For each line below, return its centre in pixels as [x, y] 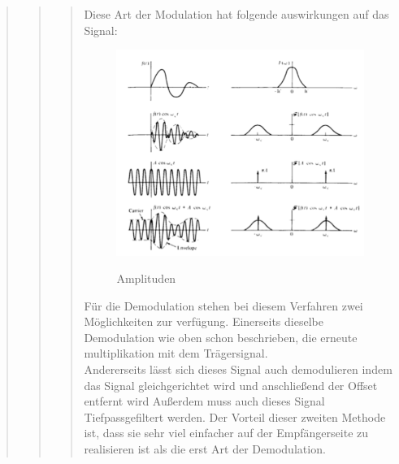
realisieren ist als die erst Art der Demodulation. [205, 449]
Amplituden [146, 278]
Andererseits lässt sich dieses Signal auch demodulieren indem [238, 369]
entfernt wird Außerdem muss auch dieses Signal [204, 401]
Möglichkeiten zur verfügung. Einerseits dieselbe [204, 321]
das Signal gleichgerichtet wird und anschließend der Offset [231, 385]
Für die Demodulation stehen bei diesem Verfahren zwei [223, 305]
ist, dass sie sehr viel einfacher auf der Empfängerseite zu [226, 433]
